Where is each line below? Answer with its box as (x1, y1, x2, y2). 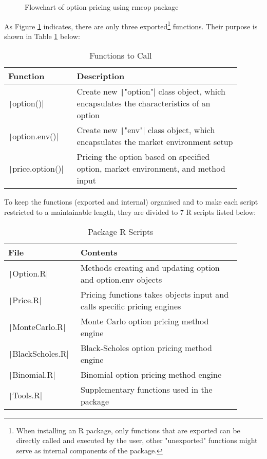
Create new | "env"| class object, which (77, 124, 215, 136)
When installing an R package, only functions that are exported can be (16, 425, 240, 435)
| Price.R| (8, 294, 42, 306)
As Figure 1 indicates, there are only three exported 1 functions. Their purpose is (4, 19, 258, 31)
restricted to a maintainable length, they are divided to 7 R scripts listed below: (4, 207, 256, 217)
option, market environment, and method (77, 162, 225, 175)
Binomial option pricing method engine (80, 368, 221, 380)
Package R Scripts (88, 225, 154, 237)
